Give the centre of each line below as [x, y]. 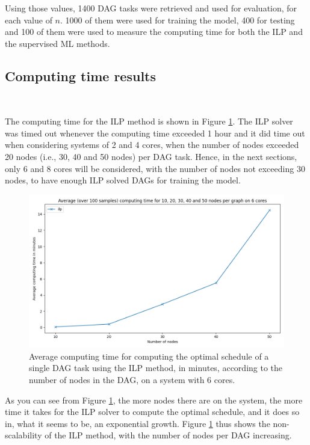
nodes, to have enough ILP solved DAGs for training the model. [123, 180]
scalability [23, 435]
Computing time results [81, 75]
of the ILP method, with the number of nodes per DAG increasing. [168, 435]
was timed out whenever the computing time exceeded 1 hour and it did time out [155, 133]
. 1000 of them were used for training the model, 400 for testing [178, 20]
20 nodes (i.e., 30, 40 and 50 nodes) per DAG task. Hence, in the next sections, [151, 156]
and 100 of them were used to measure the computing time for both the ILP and [154, 32]
